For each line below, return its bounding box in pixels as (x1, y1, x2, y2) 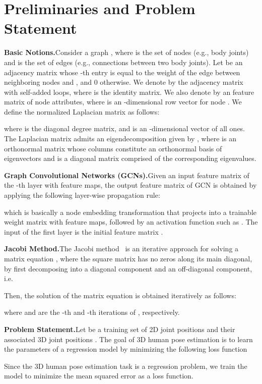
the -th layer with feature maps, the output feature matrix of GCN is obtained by (4, 180, 257, 190)
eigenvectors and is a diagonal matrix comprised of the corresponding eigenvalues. (4, 153, 256, 163)
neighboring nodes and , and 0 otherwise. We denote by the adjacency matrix (4, 77, 243, 87)
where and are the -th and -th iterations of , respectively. (4, 307, 180, 317)
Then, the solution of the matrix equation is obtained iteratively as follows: (4, 290, 236, 300)
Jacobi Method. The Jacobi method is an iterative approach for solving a (4, 243, 239, 254)
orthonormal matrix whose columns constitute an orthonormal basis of (4, 143, 222, 153)
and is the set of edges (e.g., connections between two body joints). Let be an (4, 57, 243, 67)
